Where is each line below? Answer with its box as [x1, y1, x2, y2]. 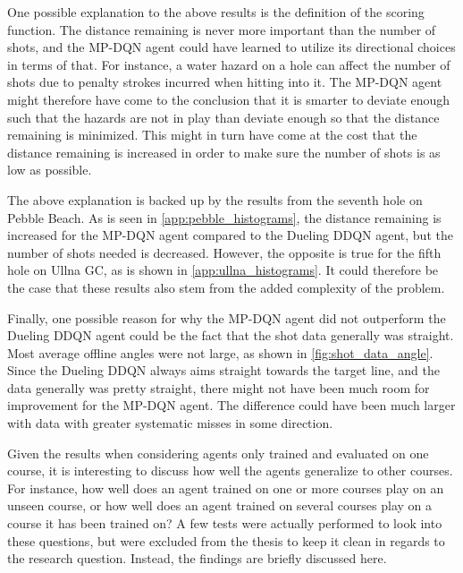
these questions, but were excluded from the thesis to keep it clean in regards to [7, 531, 445, 550]
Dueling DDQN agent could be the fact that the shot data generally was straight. [7, 326, 454, 345]
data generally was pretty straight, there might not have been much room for [7, 378, 430, 397]
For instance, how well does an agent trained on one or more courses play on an [7, 478, 444, 497]
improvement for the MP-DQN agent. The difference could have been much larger [7, 396, 456, 415]
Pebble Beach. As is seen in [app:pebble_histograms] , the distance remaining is [7, 208, 442, 227]
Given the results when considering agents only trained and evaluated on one [7, 443, 429, 462]
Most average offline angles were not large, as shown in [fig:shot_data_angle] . [7, 343, 434, 362]
